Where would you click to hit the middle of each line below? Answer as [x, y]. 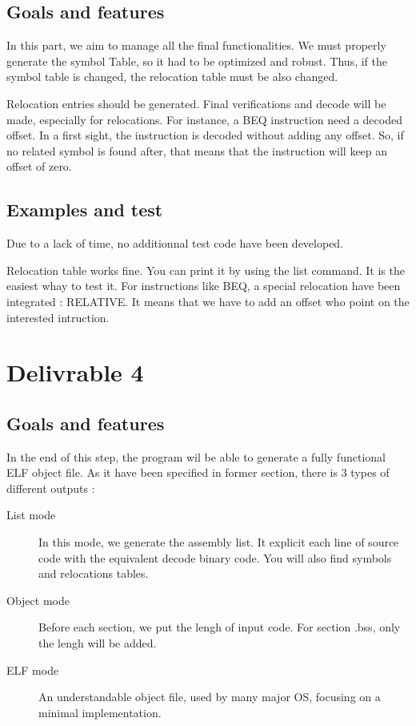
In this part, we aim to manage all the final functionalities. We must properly [196, 45]
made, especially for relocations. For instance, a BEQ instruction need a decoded [204, 119]
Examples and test [85, 210]
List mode [31, 515]
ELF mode [33, 670]
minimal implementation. [100, 712]
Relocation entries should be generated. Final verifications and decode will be [196, 103]
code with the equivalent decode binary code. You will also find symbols [215, 557]
